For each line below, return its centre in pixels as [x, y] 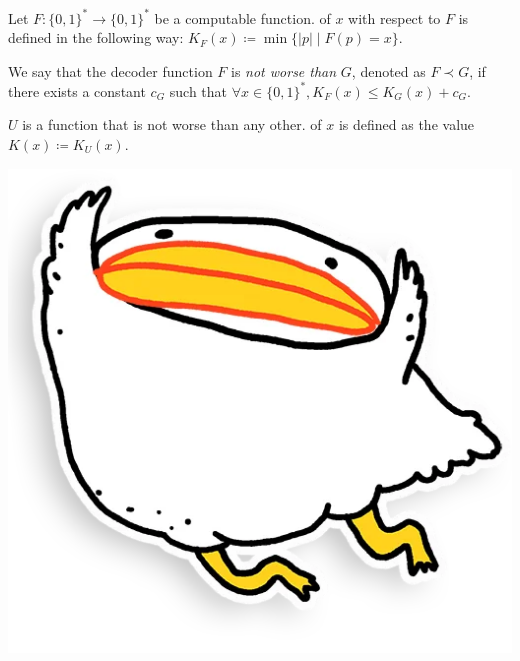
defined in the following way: [96, 37]
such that [198, 90]
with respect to [394, 17]
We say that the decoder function [110, 70]
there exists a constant [77, 90]
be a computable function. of [242, 17]
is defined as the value [406, 124]
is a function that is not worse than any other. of [172, 124]
